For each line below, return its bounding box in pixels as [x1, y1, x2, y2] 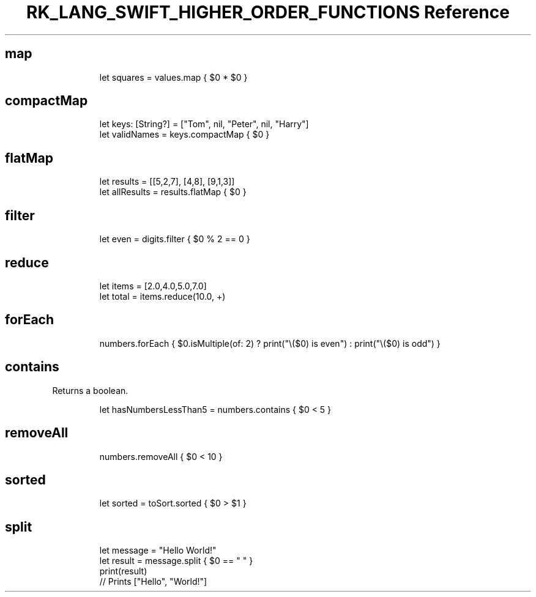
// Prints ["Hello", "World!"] [99, 576, 207, 587]
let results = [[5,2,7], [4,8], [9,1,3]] [99, 176, 235, 187]
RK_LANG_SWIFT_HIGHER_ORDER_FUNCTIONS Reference [26, 2, 510, 23]
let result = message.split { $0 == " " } [99, 555, 253, 566]
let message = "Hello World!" [99, 545, 217, 556]
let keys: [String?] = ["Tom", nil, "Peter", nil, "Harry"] [99, 119, 309, 130]
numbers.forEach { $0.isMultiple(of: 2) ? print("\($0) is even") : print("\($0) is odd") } [99, 338, 441, 349]
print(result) [99, 566, 147, 577]
